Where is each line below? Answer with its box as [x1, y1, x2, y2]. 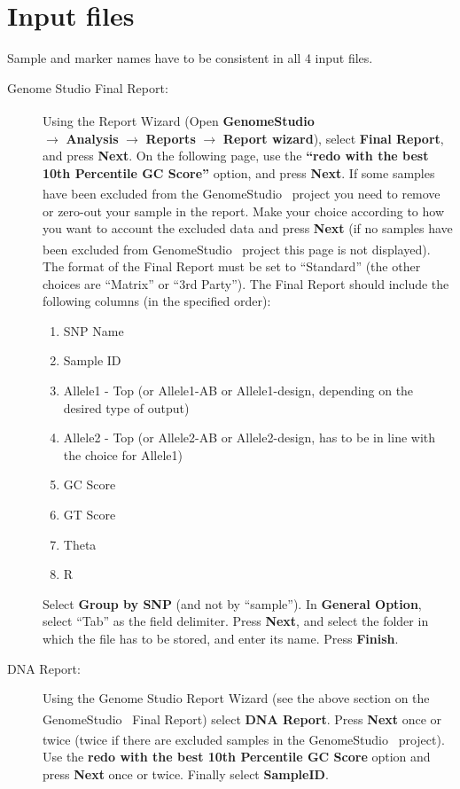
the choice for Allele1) [63, 445, 183, 464]
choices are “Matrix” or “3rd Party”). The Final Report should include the [43, 274, 449, 293]
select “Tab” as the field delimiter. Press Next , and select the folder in [43, 612, 429, 630]
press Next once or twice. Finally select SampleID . [43, 764, 329, 783]
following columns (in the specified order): [43, 292, 271, 310]
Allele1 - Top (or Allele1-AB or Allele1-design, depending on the [63, 381, 414, 399]
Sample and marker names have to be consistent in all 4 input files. [7, 49, 373, 67]
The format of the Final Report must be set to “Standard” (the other [43, 257, 421, 276]
